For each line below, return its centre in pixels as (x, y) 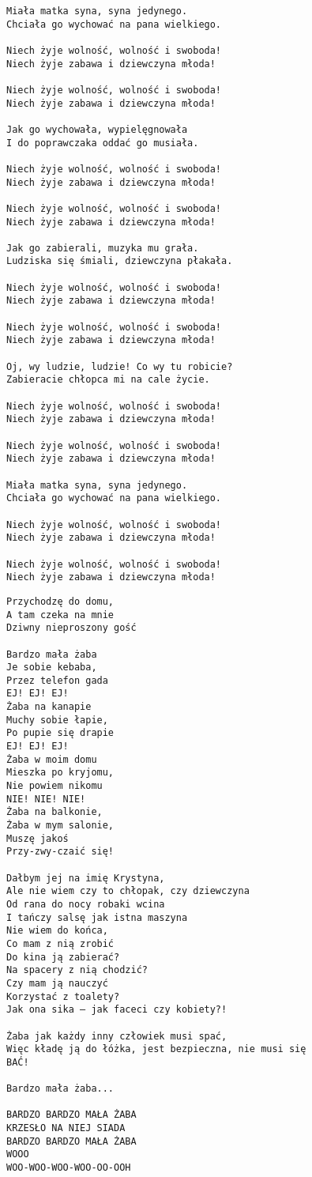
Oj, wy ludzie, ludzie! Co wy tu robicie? (120, 366)
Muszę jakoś (38, 838)
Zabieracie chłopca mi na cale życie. (108, 380)
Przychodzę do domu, (60, 601)
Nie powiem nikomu (55, 786)
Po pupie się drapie (60, 733)
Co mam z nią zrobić (60, 943)
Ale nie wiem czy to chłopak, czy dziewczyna (128, 891)
